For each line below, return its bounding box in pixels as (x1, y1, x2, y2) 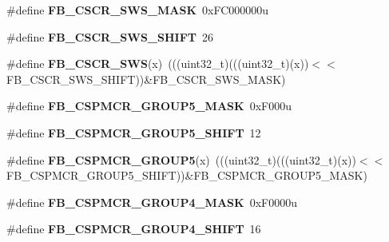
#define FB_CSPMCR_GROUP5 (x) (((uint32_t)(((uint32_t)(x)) (6, 151, 356, 168)
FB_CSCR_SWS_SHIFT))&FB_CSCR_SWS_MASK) (6, 70, 286, 87)
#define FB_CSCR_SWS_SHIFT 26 (6, 28, 214, 45)
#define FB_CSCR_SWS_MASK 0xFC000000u (6, 2, 269, 18)
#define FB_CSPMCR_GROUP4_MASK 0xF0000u (6, 193, 297, 210)
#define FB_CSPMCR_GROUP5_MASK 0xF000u (6, 97, 292, 114)
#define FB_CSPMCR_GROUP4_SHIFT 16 (6, 220, 261, 237)
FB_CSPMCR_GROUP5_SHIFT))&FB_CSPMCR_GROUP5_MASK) (6, 167, 367, 184)
